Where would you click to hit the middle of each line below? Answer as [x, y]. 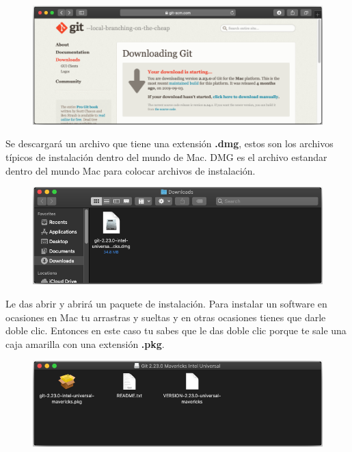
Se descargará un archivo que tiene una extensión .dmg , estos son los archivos [170, 143]
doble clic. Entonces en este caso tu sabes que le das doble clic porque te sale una [176, 330]
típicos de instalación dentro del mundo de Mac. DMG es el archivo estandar [166, 157]
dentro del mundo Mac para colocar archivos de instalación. [131, 170]
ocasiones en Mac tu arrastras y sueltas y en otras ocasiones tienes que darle [166, 317]
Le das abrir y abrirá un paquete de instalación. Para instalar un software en [166, 304]
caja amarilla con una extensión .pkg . [85, 343]
